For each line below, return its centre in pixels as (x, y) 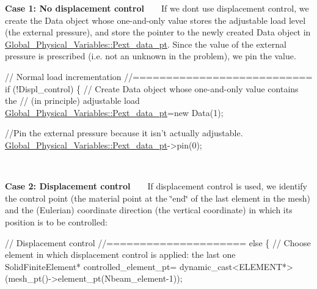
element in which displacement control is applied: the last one (120, 254)
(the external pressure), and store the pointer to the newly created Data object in (158, 32)
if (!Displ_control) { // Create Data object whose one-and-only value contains (152, 88)
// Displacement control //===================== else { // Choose (158, 242)
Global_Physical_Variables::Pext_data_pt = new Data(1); (114, 112)
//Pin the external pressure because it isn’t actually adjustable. (124, 133)
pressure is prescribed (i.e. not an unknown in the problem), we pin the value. (151, 56)
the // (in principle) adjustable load (72, 101)
